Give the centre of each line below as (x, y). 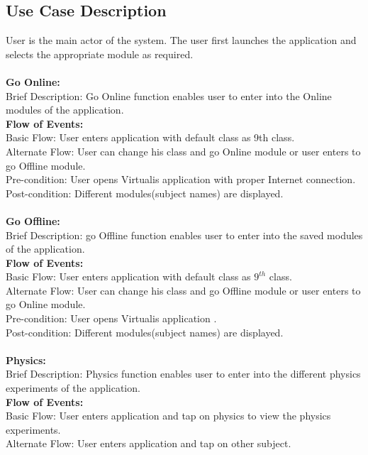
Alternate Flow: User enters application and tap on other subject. (149, 443)
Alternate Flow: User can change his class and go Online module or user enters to (183, 151)
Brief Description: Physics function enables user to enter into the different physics (183, 374)
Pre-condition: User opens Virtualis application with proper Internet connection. (181, 179)
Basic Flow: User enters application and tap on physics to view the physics (168, 416)
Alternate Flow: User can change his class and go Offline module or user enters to (183, 290)
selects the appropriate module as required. (100, 54)
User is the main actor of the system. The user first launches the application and (181, 40)
